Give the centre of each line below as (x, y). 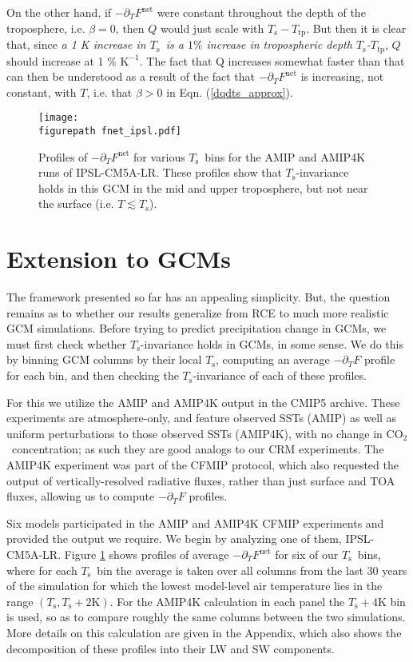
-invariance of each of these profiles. (280, 375)
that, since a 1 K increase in (76, 44)
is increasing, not (342, 76)
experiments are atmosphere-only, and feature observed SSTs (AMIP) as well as (202, 418)
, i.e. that (109, 92)
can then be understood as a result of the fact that (131, 76)
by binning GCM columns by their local (104, 359)
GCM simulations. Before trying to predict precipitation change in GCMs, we (197, 328)
